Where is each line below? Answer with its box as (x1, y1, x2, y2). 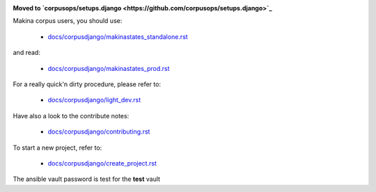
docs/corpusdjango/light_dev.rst (47, 96, 141, 104)
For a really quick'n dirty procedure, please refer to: (13, 80, 162, 88)
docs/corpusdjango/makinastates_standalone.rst (47, 32, 188, 41)
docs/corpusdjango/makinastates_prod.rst (47, 64, 170, 72)
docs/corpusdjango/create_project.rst (47, 159, 157, 167)
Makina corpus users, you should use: (13, 17, 123, 25)
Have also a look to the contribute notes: (13, 111, 130, 120)
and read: (13, 49, 41, 57)
